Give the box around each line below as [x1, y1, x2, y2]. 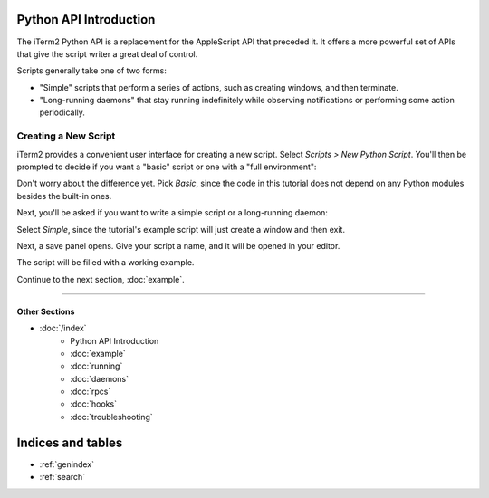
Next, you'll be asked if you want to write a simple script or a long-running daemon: [16, 207, 328, 218]
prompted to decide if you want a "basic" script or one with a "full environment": [16, 161, 317, 172]
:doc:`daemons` [70, 373, 129, 384]
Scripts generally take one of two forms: [16, 65, 168, 76]
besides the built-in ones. [16, 190, 112, 201]
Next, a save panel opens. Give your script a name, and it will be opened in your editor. [16, 240, 340, 251]
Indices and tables [16, 435, 123, 450]
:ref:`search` [39, 472, 86, 483]
